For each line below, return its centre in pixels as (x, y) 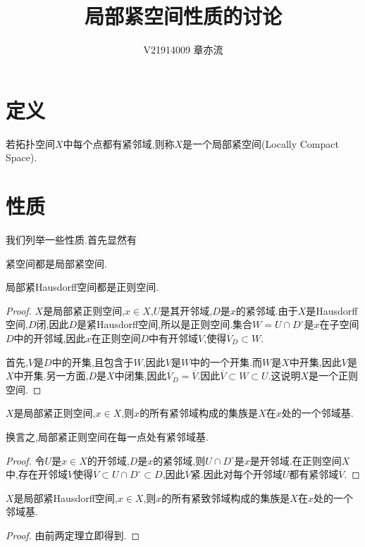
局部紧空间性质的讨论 (183, 16)
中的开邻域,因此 (50, 338)
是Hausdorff (332, 310)
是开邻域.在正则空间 (296, 460)
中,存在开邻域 (37, 474)
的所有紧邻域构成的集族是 (199, 413)
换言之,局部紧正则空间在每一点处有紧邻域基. (107, 436)
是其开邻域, (186, 310)
